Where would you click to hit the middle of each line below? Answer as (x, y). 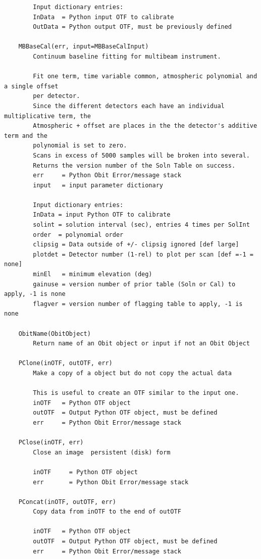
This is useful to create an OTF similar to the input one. (136, 393)
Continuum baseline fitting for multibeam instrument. (127, 56)
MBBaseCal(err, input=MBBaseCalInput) (84, 47)
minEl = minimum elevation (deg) (93, 274)
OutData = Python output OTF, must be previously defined (133, 27)
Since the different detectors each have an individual (129, 106)
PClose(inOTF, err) (51, 443)
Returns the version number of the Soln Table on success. (134, 165)
